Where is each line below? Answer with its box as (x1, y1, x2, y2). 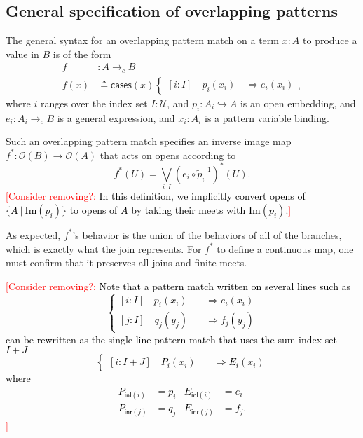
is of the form (53, 46, 111, 61)
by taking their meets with (131, 202, 246, 217)
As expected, (6, 227, 61, 242)
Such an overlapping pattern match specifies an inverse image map (6, 134, 292, 149)
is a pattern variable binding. (205, 110, 329, 125)
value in (6, 46, 39, 61)
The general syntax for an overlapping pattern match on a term (6, 33, 279, 48)
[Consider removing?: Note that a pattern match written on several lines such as (6, 278, 351, 293)
